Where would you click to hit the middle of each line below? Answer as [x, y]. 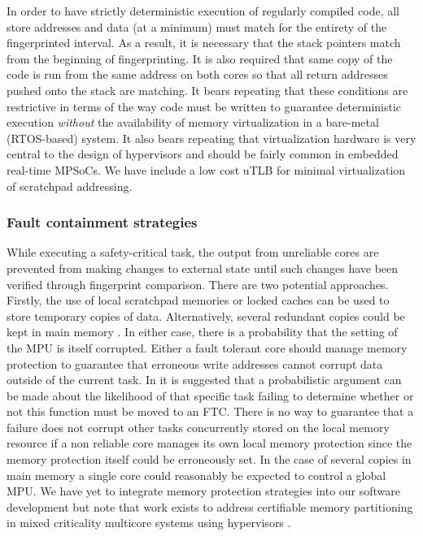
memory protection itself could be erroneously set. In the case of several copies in [209, 459]
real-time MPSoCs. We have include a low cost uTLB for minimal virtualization [206, 169]
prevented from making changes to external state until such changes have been [203, 268]
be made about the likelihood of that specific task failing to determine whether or [210, 395]
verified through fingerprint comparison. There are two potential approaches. [198, 284]
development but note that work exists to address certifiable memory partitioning [210, 506]
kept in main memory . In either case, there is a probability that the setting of [202, 332]
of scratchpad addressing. [70, 186]
